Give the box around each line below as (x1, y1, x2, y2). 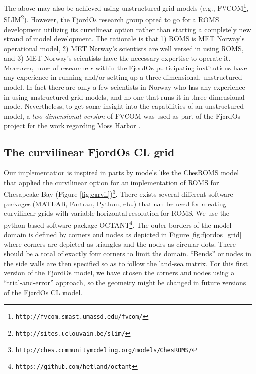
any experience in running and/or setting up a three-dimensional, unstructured (4, 72, 242, 82)
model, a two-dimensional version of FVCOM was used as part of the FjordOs (4, 110, 241, 121)
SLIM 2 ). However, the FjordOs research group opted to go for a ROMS (4, 13, 219, 24)
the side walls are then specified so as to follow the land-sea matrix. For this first (4, 258, 248, 268)
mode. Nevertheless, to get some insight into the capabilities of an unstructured (4, 101, 244, 111)
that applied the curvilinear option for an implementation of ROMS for (4, 177, 219, 187)
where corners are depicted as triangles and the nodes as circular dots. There (4, 238, 236, 249)
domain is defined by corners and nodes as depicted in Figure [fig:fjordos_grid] (4, 229, 242, 239)
